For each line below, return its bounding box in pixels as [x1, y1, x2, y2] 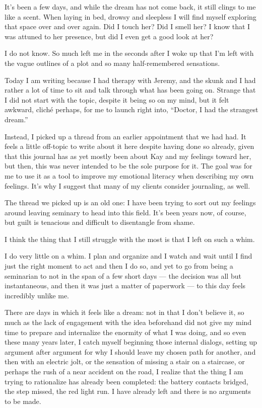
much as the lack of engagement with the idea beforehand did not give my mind [5, 317, 252, 328]
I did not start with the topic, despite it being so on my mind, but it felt [5, 94, 229, 105]
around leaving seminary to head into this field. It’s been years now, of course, [5, 207, 246, 217]
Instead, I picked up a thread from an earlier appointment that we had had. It [5, 131, 246, 141]
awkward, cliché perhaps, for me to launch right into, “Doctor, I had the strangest [5, 104, 258, 115]
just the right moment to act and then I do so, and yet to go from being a [5, 261, 233, 271]
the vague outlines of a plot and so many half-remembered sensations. [5, 57, 220, 68]
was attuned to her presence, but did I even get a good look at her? [5, 31, 214, 41]
